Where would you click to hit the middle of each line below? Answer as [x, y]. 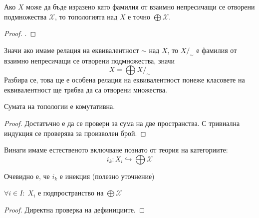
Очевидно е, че [27, 176]
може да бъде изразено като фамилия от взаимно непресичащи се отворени [140, 6]
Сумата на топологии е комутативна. [60, 106]
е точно [139, 16]
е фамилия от [217, 50]
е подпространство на [71, 193]
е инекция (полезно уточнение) [107, 176]
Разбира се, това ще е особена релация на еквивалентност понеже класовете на [125, 80]
